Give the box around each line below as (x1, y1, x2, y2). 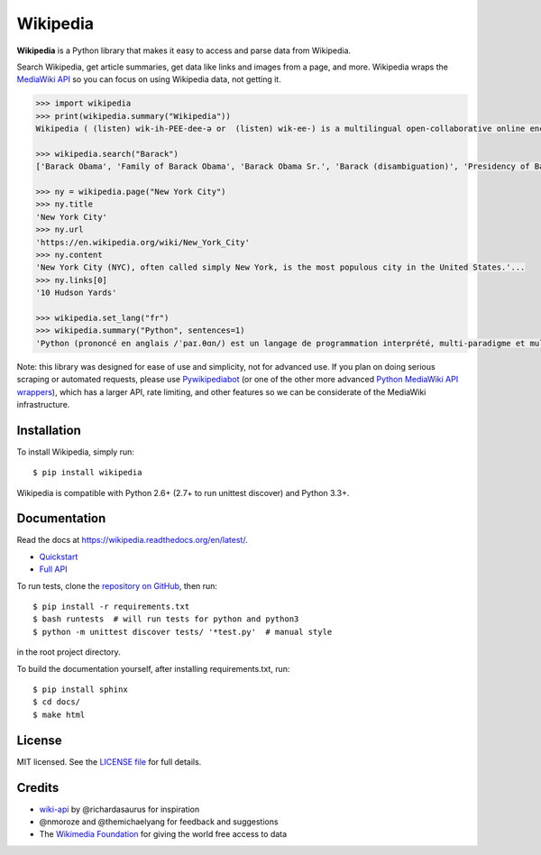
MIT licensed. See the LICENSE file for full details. (16, 756, 202, 767)
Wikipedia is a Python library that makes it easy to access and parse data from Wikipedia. (16, 45, 352, 56)
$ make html (32, 709, 86, 720)
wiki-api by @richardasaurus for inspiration (39, 804, 200, 814)
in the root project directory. (16, 647, 121, 657)
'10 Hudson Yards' (35, 288, 117, 298)
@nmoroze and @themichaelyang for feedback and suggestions (39, 816, 279, 827)
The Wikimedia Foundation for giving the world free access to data (39, 829, 288, 840)
